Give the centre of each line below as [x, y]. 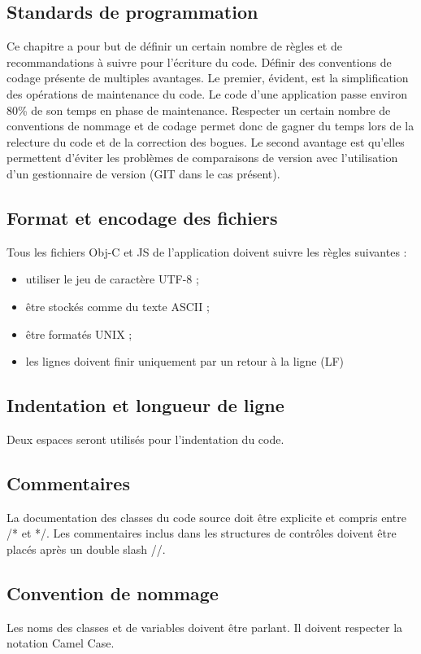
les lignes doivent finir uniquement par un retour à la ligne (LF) [184, 361]
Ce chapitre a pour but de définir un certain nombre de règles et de [174, 46]
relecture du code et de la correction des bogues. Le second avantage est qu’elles [206, 141]
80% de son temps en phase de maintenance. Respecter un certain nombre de [199, 110]
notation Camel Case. [61, 643]
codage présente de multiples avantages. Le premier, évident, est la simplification [208, 78]
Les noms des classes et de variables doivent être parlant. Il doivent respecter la [205, 627]
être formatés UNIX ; [79, 334]
